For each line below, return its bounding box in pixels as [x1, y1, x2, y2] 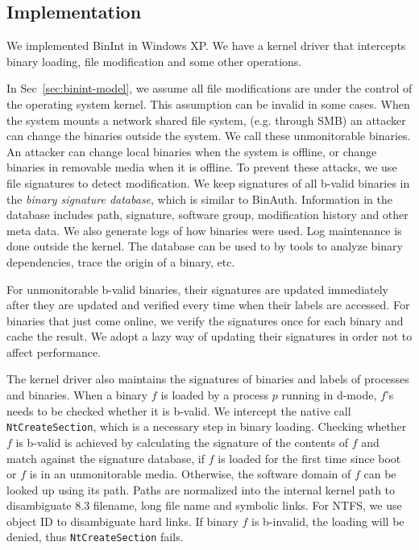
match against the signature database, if [6, 449, 205, 466]
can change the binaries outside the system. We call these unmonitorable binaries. [6, 127, 411, 144]
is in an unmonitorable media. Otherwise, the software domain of [29, 465, 351, 482]
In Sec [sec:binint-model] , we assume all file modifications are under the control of [6, 80, 413, 97]
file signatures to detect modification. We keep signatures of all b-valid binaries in [6, 174, 410, 191]
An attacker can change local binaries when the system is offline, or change [6, 143, 377, 159]
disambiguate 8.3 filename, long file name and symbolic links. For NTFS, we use [6, 497, 402, 514]
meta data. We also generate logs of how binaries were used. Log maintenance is [6, 221, 402, 238]
